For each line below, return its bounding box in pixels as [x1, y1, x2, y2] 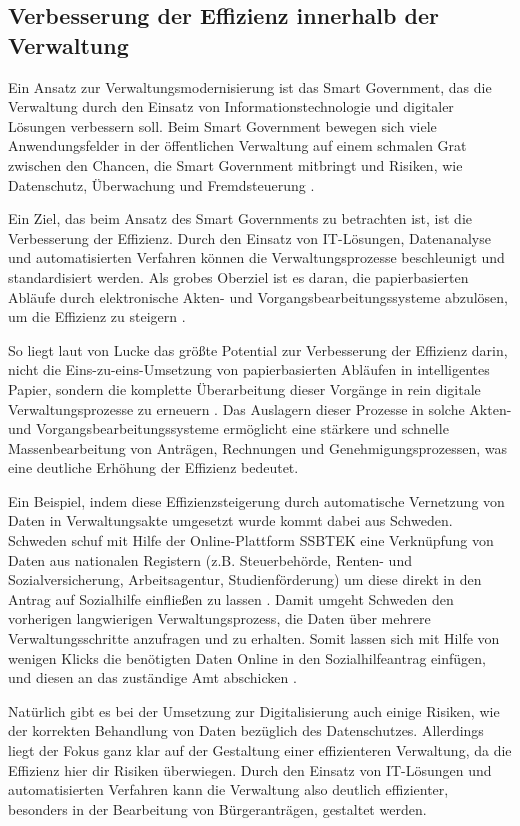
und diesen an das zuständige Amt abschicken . [8, 667, 297, 688]
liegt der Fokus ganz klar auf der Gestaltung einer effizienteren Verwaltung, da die [8, 740, 512, 760]
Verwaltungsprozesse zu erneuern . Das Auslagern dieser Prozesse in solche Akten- [8, 398, 512, 419]
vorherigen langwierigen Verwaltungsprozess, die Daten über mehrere [8, 608, 431, 629]
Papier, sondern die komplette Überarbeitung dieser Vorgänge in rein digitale [8, 378, 481, 399]
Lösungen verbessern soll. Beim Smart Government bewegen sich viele [8, 115, 437, 136]
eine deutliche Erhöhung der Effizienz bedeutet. [8, 457, 299, 478]
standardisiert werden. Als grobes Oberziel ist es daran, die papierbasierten [8, 266, 469, 287]
